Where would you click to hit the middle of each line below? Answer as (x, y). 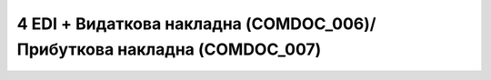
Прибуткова (65, 49)
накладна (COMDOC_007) (219, 49)
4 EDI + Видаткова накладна (130, 24)
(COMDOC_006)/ (311, 24)
